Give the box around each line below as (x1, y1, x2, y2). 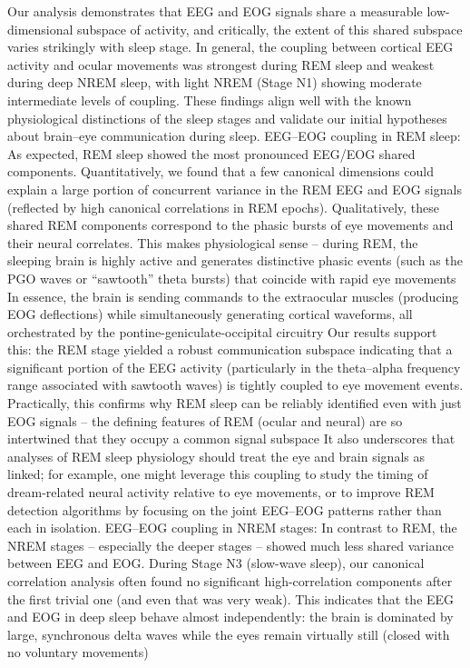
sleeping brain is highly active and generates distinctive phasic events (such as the (7, 251, 463, 270)
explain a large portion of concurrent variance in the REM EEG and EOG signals (7, 179, 462, 198)
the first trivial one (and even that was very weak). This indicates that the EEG (7, 589, 455, 608)
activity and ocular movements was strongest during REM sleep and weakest (7, 55, 435, 74)
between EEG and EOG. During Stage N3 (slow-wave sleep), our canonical (7, 553, 425, 573)
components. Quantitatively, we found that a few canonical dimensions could (7, 162, 435, 181)
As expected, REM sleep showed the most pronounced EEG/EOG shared (7, 144, 416, 163)
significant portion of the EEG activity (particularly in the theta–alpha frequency (7, 357, 461, 376)
